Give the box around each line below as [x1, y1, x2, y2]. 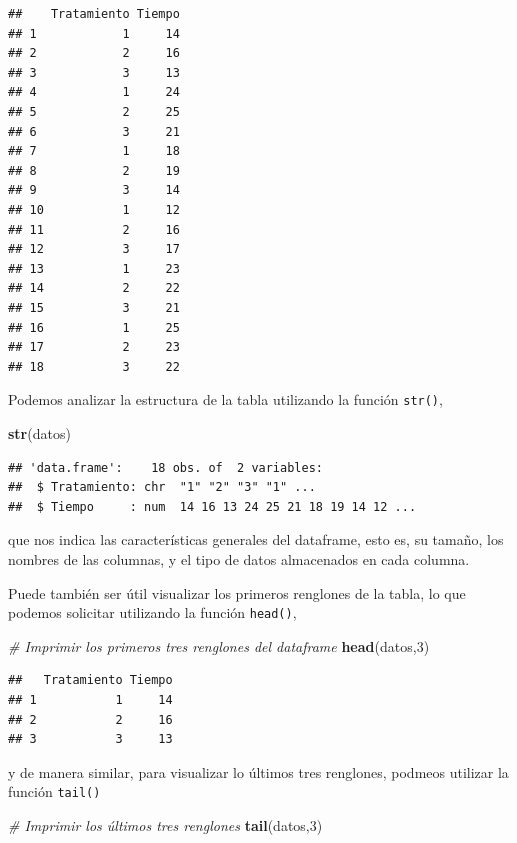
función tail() [8, 781, 101, 802]
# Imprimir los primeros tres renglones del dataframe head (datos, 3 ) [8, 635, 430, 656]
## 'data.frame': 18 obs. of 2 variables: [8, 460, 323, 475]
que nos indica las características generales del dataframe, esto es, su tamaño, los [8, 529, 504, 550]
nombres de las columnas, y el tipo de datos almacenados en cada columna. [8, 548, 470, 569]
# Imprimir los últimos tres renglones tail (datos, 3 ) [8, 814, 323, 835]
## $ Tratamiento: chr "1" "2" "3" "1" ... [8, 480, 316, 495]
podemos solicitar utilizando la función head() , [8, 602, 297, 623]
